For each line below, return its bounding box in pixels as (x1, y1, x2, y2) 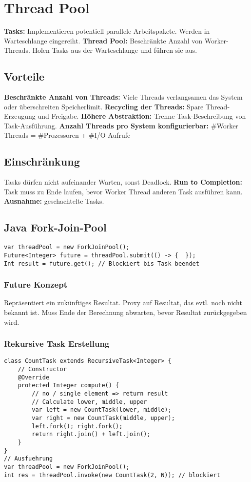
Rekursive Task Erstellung (4, 337, 110, 350)
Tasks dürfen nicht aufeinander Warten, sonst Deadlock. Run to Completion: (4, 177, 242, 187)
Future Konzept (4, 278, 67, 291)
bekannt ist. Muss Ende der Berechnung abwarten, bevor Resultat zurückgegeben (4, 307, 247, 317)
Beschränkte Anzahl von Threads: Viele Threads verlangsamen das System (4, 92, 243, 102)
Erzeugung (4, 111, 36, 121)
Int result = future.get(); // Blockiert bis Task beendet (4, 260, 199, 267)
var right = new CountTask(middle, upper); (32, 415, 175, 422)
